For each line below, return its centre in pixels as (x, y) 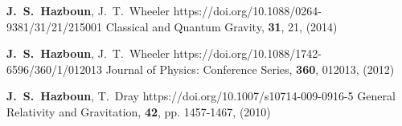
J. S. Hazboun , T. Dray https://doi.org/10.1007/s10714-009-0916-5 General (201, 96)
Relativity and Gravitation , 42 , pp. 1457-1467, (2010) (139, 111)
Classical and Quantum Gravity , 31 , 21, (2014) (222, 26)
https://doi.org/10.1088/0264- (247, 10)
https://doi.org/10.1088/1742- (247, 53)
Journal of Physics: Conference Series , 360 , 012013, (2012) (250, 69)
